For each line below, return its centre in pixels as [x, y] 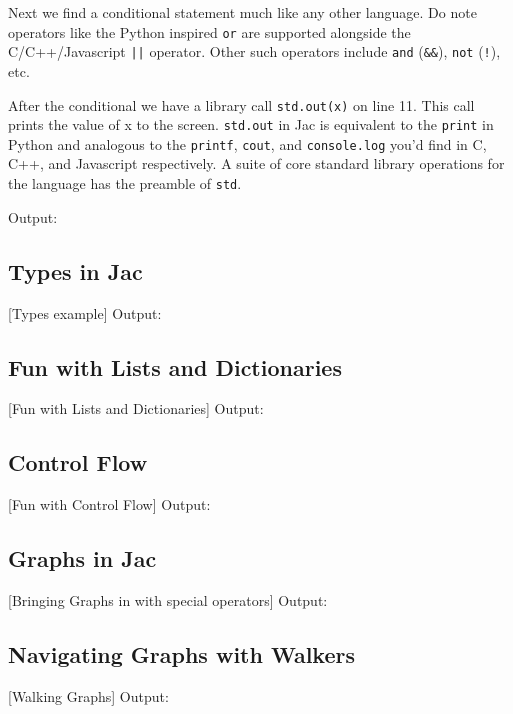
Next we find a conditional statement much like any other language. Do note [242, 12]
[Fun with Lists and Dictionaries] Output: [136, 408]
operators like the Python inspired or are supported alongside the [209, 31]
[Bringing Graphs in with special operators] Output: [168, 599]
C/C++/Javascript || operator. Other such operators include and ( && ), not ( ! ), [254, 51]
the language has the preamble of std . [125, 183]
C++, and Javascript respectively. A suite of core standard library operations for [256, 163]
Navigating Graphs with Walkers [181, 653]
